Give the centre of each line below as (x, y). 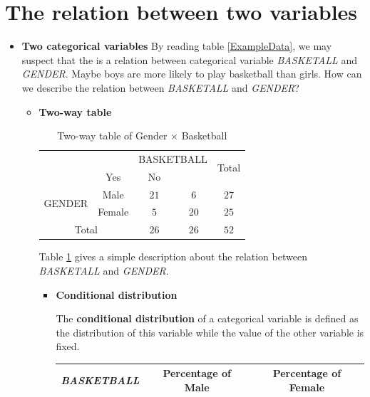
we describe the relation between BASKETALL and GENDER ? (160, 87)
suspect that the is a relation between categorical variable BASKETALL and (190, 59)
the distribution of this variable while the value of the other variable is (210, 332)
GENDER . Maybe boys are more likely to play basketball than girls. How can (192, 74)
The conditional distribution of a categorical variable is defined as (207, 318)
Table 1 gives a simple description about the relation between (173, 256)
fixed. (68, 346)
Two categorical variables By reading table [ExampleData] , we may (177, 46)
